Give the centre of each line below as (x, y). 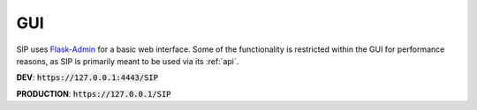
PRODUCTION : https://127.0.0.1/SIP (94, 93)
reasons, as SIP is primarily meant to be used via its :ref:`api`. (128, 61)
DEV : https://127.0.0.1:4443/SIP (87, 77)
